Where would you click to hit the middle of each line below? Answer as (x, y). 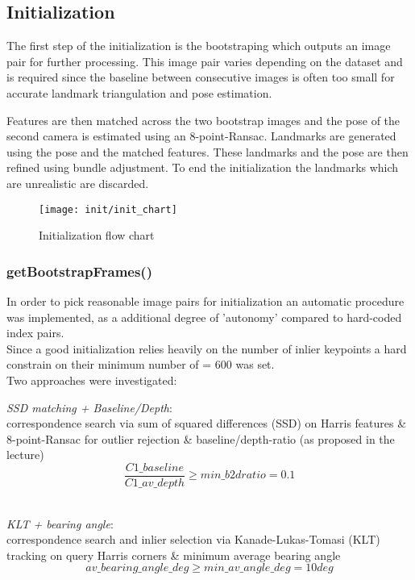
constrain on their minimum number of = (109, 364)
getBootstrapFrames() (79, 271)
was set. (255, 364)
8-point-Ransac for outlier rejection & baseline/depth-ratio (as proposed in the (201, 438)
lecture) (25, 455)
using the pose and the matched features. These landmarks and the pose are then (207, 151)
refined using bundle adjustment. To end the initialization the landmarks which (203, 167)
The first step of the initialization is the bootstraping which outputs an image (199, 46)
